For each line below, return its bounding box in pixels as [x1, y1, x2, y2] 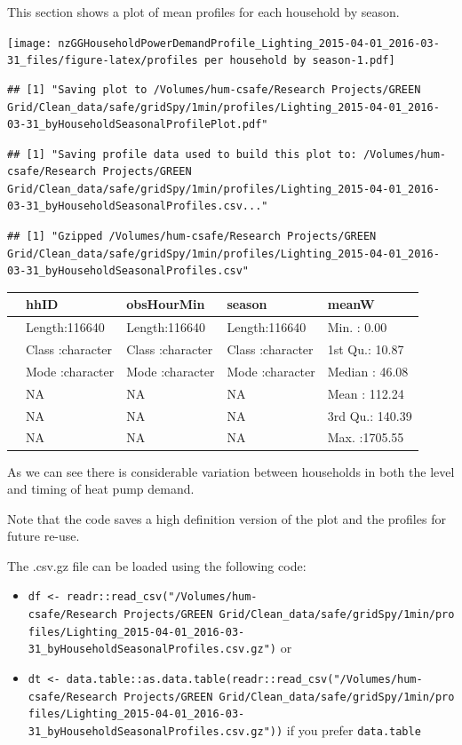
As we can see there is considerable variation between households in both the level [7, 462, 455, 480]
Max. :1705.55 [327, 428, 404, 447]
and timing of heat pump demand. [7, 479, 195, 498]
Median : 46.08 [327, 361, 409, 380]
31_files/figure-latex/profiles [7, 54, 198, 67]
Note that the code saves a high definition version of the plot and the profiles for [7, 509, 446, 527]
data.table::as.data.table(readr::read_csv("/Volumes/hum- [66, 673, 423, 686]
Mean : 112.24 [327, 384, 404, 402]
